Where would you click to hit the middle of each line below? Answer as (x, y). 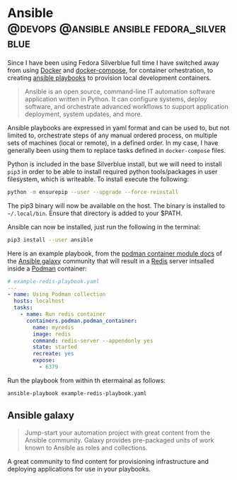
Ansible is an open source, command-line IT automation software (120, 91)
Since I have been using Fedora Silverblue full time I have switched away (113, 62)
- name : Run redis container (63, 314)
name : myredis (53, 327)
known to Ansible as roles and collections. (86, 447)
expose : (44, 360)
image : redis (52, 334)
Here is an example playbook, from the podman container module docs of (115, 253)
